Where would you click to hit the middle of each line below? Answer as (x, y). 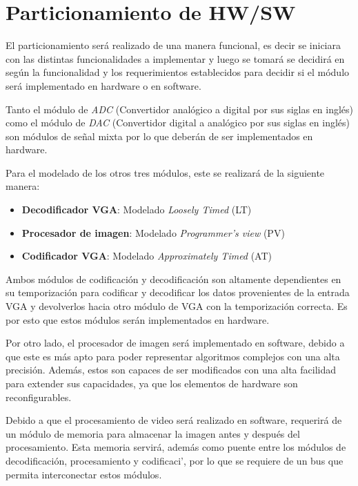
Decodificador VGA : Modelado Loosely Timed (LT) (137, 210)
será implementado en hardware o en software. (103, 85)
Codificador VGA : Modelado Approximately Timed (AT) (147, 256)
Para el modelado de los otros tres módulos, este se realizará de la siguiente (165, 172)
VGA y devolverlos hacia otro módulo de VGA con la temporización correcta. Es (177, 306)
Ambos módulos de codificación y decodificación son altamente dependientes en (173, 279)
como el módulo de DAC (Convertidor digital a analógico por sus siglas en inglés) (178, 123)
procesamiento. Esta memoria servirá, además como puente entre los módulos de (176, 447)
